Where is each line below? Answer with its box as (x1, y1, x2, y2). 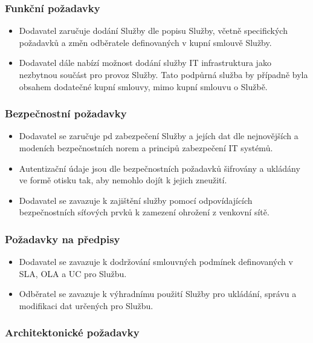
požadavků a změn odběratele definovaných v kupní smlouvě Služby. (19, 36, 272, 48)
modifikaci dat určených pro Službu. (19, 299, 153, 312)
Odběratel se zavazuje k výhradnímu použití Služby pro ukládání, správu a (19, 287, 297, 300)
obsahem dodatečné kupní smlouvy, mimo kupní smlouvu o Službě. (19, 80, 268, 93)
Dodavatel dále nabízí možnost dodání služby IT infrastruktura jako (19, 56, 271, 69)
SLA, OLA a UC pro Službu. (19, 267, 127, 279)
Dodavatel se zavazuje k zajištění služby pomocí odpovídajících (19, 194, 253, 206)
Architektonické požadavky (5, 325, 140, 340)
